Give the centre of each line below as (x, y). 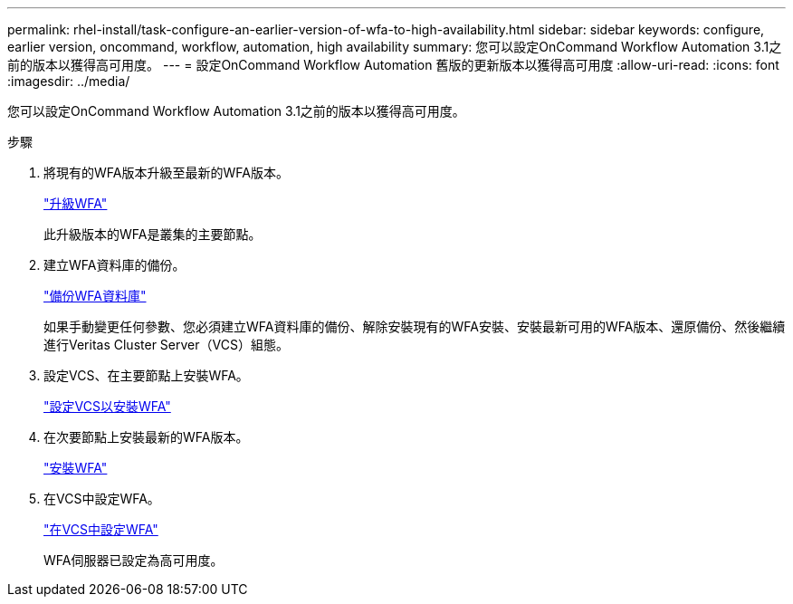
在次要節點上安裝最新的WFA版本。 (146, 437)
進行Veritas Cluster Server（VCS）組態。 (166, 345)
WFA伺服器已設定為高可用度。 (134, 560)
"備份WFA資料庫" (95, 296)
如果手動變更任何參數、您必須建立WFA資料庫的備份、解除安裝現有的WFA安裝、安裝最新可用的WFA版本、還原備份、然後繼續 (415, 326)
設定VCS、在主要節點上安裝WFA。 (146, 375)
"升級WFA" (76, 203)
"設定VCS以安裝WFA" (107, 406)
